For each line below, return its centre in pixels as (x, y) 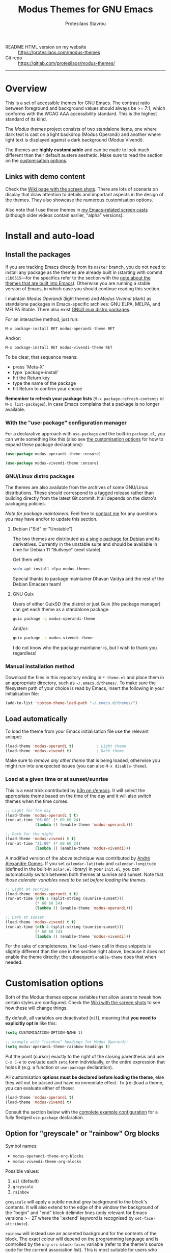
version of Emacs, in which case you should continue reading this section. (83, 288)
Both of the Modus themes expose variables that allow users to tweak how (83, 997)
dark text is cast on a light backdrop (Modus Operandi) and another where (83, 134)
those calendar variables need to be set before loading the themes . (76, 879)
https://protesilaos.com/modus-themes (59, 52)
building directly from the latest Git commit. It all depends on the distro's (81, 498)
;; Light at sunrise (27, 889)
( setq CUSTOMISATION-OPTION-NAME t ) (44, 1033)
